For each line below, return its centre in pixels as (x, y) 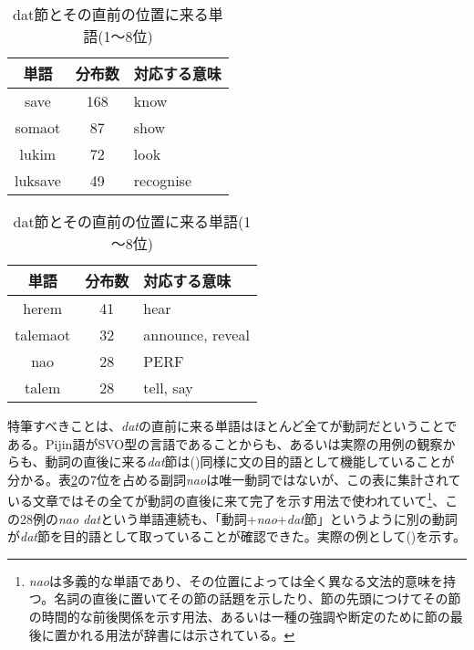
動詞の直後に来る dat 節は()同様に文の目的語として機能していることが (250, 461)
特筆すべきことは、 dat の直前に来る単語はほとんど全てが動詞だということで (232, 425)
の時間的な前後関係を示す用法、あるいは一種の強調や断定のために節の (239, 616)
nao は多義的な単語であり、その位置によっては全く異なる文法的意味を (236, 580)
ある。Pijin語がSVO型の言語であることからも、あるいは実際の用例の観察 (225, 443)
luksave (38, 180)
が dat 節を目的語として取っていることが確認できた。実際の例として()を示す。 (237, 536)
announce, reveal (196, 335)
